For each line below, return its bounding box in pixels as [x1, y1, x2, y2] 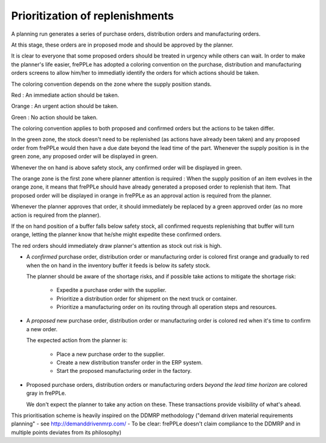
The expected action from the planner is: [26, 337, 128, 344]
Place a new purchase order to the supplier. [56, 351, 165, 358]
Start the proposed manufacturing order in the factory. [56, 367, 192, 375]
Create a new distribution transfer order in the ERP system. [56, 359, 203, 366]
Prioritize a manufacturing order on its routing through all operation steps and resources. [56, 303, 277, 311]
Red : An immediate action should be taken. [11, 91, 120, 99]
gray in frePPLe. [26, 390, 66, 397]
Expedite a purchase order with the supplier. [56, 286, 167, 294]
